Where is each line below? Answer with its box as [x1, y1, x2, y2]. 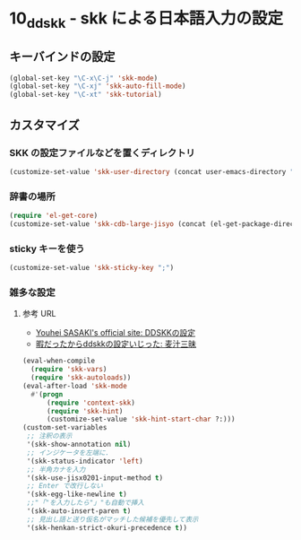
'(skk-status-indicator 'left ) [26, 457, 143, 466]
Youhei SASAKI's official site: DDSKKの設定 [35, 327, 195, 338]
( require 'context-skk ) [46, 398, 136, 407]
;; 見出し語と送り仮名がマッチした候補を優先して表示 [26, 515, 199, 524]
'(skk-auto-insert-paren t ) [26, 507, 132, 516]
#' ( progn [30, 389, 64, 399]
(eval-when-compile [21, 356, 96, 366]
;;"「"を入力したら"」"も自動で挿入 [26, 499, 145, 508]
